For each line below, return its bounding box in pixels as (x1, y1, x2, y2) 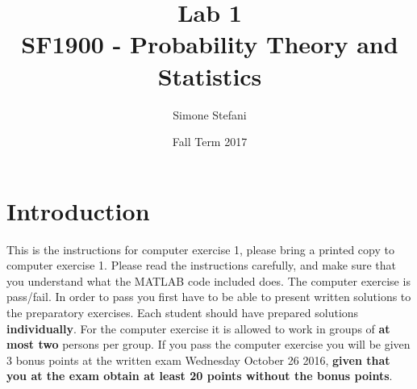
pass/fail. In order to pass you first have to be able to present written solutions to (6, 288, 411, 305)
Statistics (157, 59, 262, 92)
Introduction (6, 194, 150, 227)
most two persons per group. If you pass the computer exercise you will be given (6, 336, 411, 353)
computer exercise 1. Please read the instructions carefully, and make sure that (6, 257, 397, 274)
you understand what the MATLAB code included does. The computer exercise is (6, 272, 411, 289)
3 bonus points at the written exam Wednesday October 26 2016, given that (6, 351, 390, 368)
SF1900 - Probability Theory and (21, 27, 398, 61)
